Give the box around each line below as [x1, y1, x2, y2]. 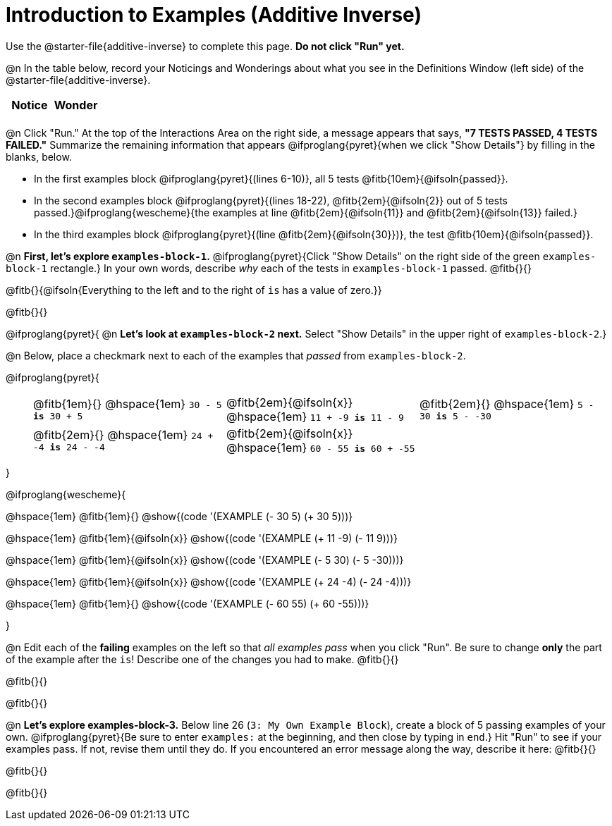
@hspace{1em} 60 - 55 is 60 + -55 [226, 440, 415, 455]
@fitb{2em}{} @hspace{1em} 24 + [33, 428, 214, 443]
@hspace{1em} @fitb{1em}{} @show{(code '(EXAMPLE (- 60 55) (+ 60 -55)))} [6, 597, 369, 610]
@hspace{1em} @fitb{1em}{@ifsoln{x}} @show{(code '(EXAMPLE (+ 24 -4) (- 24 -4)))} [6, 575, 412, 588]
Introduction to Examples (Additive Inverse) [6, 3, 422, 27]
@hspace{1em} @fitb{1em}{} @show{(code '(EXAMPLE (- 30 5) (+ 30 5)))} [6, 510, 353, 522]
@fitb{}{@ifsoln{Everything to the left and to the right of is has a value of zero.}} [6, 283, 382, 296]
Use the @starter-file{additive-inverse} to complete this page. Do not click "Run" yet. [6, 39, 405, 52]
